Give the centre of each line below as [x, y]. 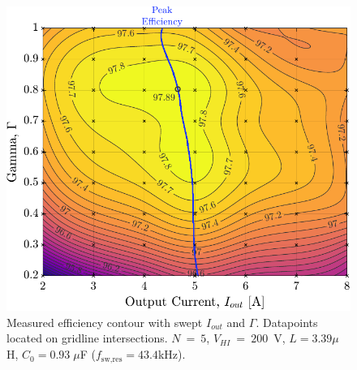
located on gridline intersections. [87, 338]
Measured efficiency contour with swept [105, 322]
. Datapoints [287, 322]
